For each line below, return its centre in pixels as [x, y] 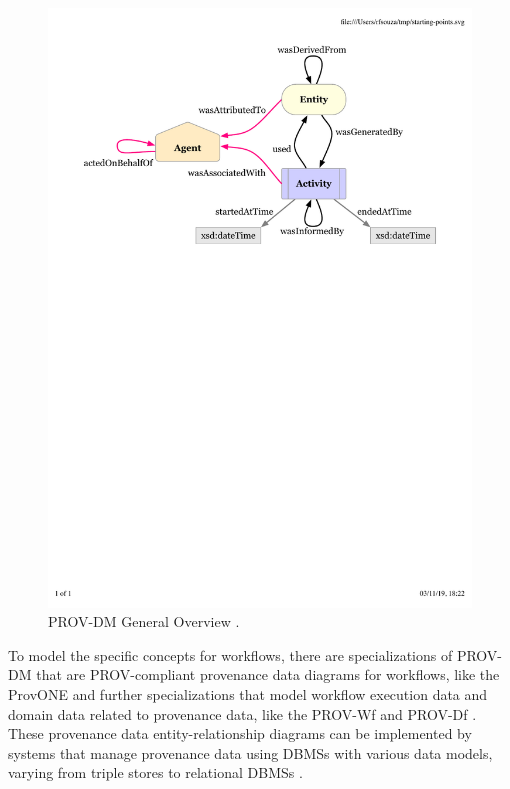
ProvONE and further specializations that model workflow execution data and [248, 694]
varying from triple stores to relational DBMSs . [155, 772]
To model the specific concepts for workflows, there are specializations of [230, 654]
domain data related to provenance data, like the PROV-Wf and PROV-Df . [242, 713]
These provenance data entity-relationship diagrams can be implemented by [240, 733]
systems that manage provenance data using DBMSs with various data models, [250, 752]
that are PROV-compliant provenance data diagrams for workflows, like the [268, 674]
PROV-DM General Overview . [144, 621]
